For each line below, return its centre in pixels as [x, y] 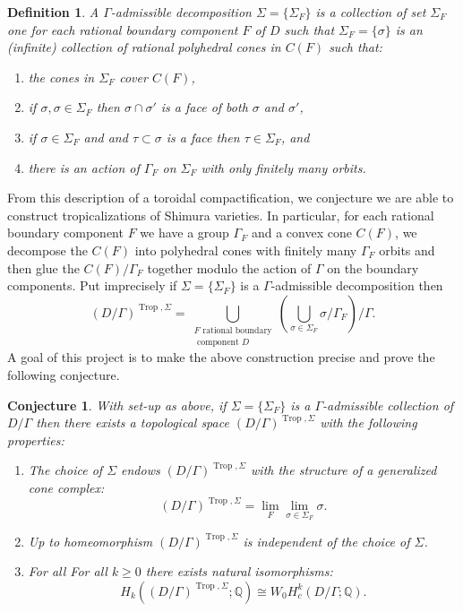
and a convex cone [301, 233]
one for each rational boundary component [123, 29]
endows [141, 470]
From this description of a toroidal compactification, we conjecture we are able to [231, 198]
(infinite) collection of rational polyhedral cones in [144, 47]
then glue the [43, 267]
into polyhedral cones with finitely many [246, 250]
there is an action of [84, 167]
